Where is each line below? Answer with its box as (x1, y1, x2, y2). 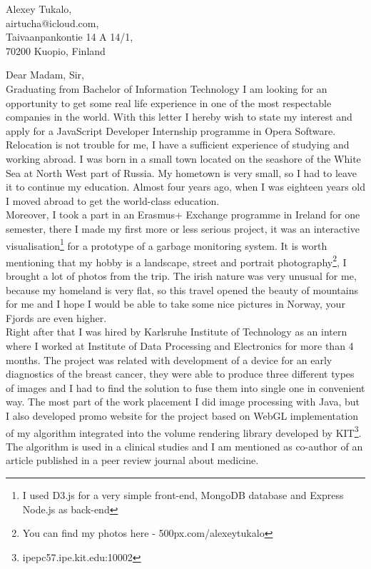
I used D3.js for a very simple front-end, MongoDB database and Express (22, 487, 344, 502)
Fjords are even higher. (6, 310, 107, 325)
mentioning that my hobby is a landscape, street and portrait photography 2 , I (6, 252, 347, 269)
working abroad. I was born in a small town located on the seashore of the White (6, 151, 361, 166)
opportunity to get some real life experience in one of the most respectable (6, 95, 332, 110)
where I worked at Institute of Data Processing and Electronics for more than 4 (6, 338, 354, 353)
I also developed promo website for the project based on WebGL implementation (6, 408, 359, 423)
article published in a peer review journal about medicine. (6, 453, 259, 468)
